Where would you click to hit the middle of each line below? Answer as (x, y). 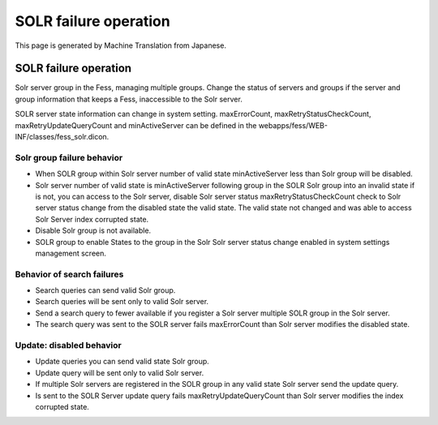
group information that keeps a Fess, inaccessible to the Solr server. (129, 99)
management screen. (71, 253)
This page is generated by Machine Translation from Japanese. (121, 45)
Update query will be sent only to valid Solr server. (120, 372)
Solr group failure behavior (69, 157)
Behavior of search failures (69, 274)
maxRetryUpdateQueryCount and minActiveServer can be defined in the (136, 125)
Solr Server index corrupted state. (92, 219)
